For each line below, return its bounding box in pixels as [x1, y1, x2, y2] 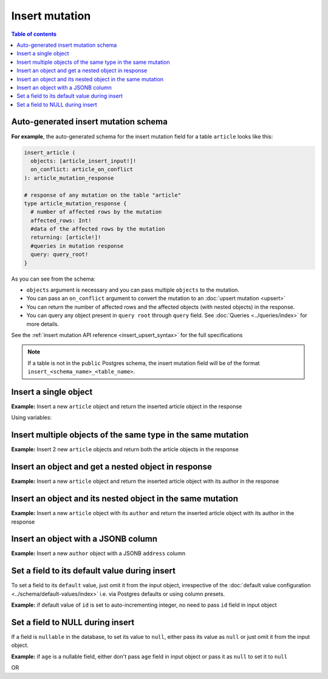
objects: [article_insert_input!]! [30, 157, 137, 164]
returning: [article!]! [30, 234, 101, 241]
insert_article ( [24, 149, 76, 156]
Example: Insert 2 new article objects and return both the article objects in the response [11, 446, 239, 453]
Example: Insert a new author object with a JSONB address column [11, 550, 185, 557]
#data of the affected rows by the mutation [30, 225, 165, 233]
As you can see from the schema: [11, 275, 95, 282]
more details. [26, 320, 60, 327]
